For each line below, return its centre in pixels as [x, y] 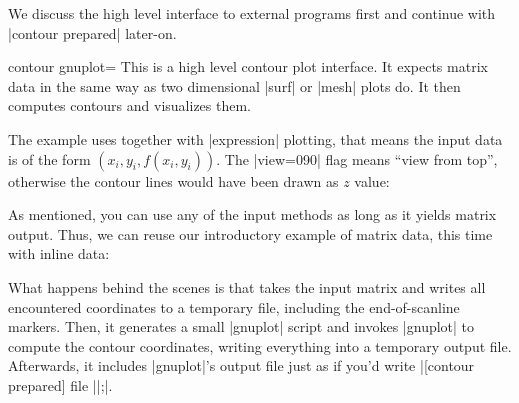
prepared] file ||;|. [60, 384]
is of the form [49, 158]
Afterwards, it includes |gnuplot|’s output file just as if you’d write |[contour [241, 365]
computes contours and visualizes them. [129, 105]
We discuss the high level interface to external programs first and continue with [252, 13]
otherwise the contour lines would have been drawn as [173, 180]
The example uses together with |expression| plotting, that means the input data [255, 138]
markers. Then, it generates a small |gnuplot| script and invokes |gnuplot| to [241, 326]
